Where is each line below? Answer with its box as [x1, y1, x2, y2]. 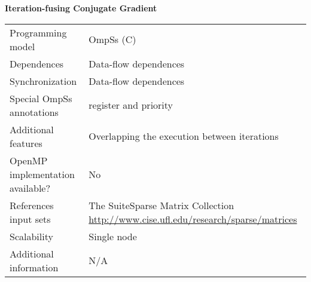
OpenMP [10, 153, 48, 167]
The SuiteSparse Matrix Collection [89, 198, 234, 212]
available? [10, 180, 51, 195]
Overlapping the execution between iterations [89, 129, 279, 143]
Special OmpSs [10, 91, 72, 105]
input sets [10, 211, 51, 226]
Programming [10, 25, 67, 39]
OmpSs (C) [89, 32, 136, 47]
